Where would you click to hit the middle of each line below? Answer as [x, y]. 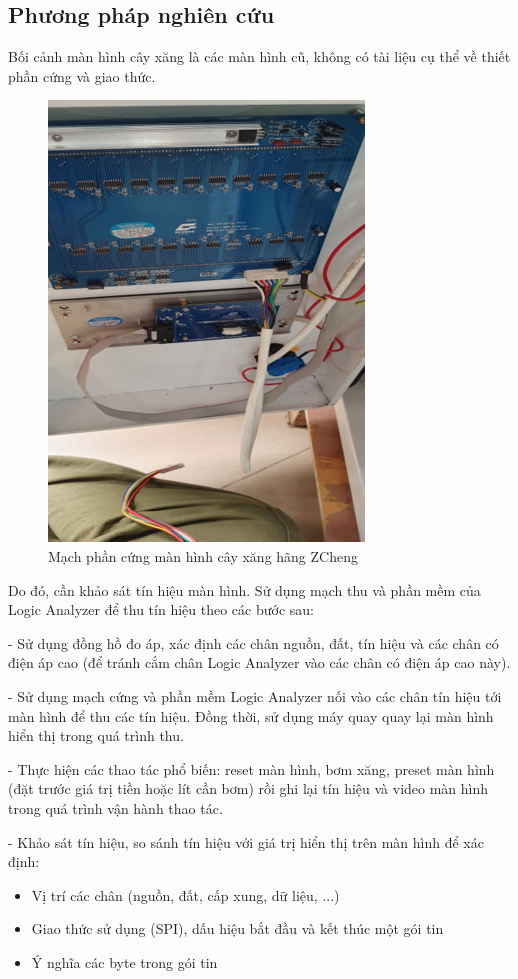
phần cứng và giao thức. [82, 75]
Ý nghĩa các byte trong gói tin [124, 961]
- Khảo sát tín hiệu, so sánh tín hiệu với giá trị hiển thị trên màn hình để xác [246, 841]
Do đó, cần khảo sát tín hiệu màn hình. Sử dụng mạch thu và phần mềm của [244, 589]
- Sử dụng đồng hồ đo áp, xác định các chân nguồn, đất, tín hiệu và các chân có [253, 642]
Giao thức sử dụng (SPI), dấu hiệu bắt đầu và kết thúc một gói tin [237, 928]
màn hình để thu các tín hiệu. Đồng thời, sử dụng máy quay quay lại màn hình [251, 715]
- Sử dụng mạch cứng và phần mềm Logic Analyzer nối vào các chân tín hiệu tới [255, 695]
